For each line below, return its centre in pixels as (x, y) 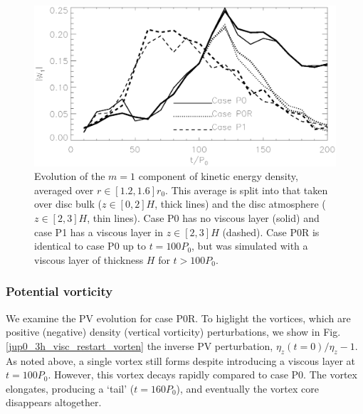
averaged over (64, 190)
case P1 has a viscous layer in (99, 232)
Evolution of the (70, 176)
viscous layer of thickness (89, 259)
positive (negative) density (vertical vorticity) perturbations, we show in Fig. (173, 332)
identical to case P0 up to (90, 246)
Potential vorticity (59, 291)
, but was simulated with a (250, 246)
